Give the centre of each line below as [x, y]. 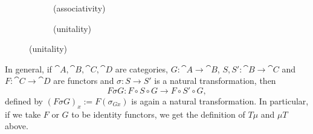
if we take [23, 114]
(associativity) [79, 8]
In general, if [28, 69]
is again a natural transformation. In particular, [220, 101]
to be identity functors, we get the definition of [158, 114]
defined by [24, 101]
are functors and [84, 81]
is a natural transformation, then [215, 81]
